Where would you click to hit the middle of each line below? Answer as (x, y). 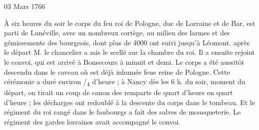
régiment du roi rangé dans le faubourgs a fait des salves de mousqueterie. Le (122, 112)
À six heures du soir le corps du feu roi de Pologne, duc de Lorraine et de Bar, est (130, 23)
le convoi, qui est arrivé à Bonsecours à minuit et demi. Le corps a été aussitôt (124, 62)
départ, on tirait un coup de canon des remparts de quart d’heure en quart (118, 92)
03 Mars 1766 (25, 6)
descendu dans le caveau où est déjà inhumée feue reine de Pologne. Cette (117, 71)
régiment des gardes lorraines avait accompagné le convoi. (92, 122)
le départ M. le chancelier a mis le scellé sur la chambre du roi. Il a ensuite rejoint (129, 52)
